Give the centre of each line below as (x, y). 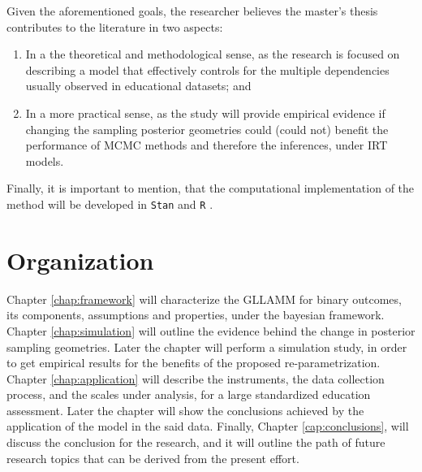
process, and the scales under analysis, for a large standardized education (189, 394)
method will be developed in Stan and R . (110, 204)
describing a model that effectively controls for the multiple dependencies (207, 69)
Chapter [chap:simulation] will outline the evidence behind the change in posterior (211, 330)
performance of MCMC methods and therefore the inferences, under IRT (207, 145)
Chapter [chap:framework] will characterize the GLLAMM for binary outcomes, (204, 299)
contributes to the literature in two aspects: (115, 26)
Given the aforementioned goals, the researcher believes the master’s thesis (192, 11)
